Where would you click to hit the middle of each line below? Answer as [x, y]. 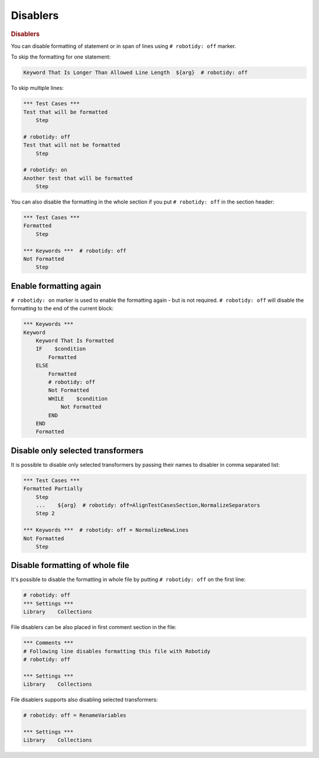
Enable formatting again [56, 286]
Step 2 [45, 514]
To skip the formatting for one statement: [61, 57]
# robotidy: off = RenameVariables [75, 715]
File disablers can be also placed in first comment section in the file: [94, 627]
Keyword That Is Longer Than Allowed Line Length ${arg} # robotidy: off [136, 73]
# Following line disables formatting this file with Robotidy [117, 651]
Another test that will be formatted [78, 178]
